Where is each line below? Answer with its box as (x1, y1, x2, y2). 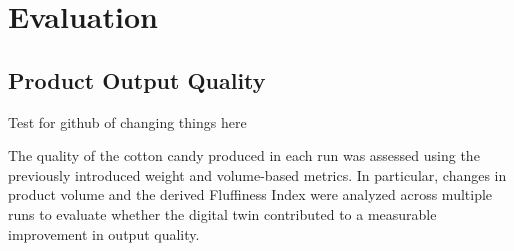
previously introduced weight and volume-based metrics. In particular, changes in (8, 164, 507, 185)
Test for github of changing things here (8, 111, 247, 132)
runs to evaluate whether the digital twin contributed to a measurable (8, 203, 437, 224)
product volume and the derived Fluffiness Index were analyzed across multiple (8, 184, 493, 205)
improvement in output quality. (8, 223, 200, 244)
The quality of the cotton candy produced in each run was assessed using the (8, 145, 480, 166)
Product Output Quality (8, 64, 266, 95)
